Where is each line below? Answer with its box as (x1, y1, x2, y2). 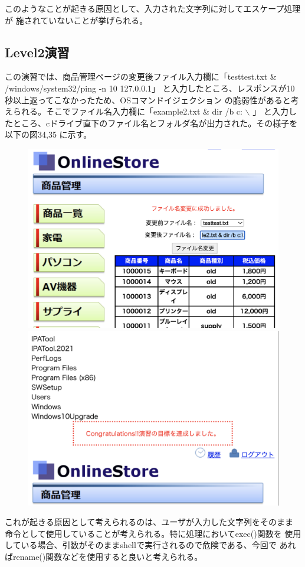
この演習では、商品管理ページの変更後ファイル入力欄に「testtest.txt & (5, 70, 277, 83)
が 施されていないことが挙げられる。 (5, 14, 148, 26)
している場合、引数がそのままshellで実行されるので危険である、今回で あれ (5, 539, 296, 551)
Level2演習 (5, 43, 70, 61)
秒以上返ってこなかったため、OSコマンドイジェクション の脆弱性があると (5, 93, 291, 106)
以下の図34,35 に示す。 (5, 128, 92, 141)
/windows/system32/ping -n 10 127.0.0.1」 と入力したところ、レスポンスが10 (5, 82, 295, 94)
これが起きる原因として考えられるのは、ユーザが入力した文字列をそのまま (5, 516, 294, 528)
